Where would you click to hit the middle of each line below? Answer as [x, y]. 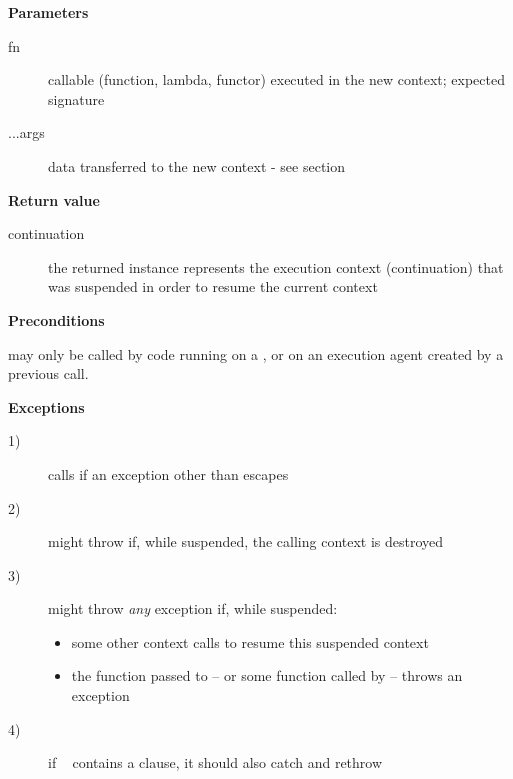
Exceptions [46, 406]
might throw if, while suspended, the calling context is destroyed [246, 541]
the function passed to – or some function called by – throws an [267, 675]
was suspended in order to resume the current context [213, 286]
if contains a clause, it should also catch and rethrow [215, 762]
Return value [54, 199]
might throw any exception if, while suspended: [193, 608]
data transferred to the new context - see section [197, 165]
